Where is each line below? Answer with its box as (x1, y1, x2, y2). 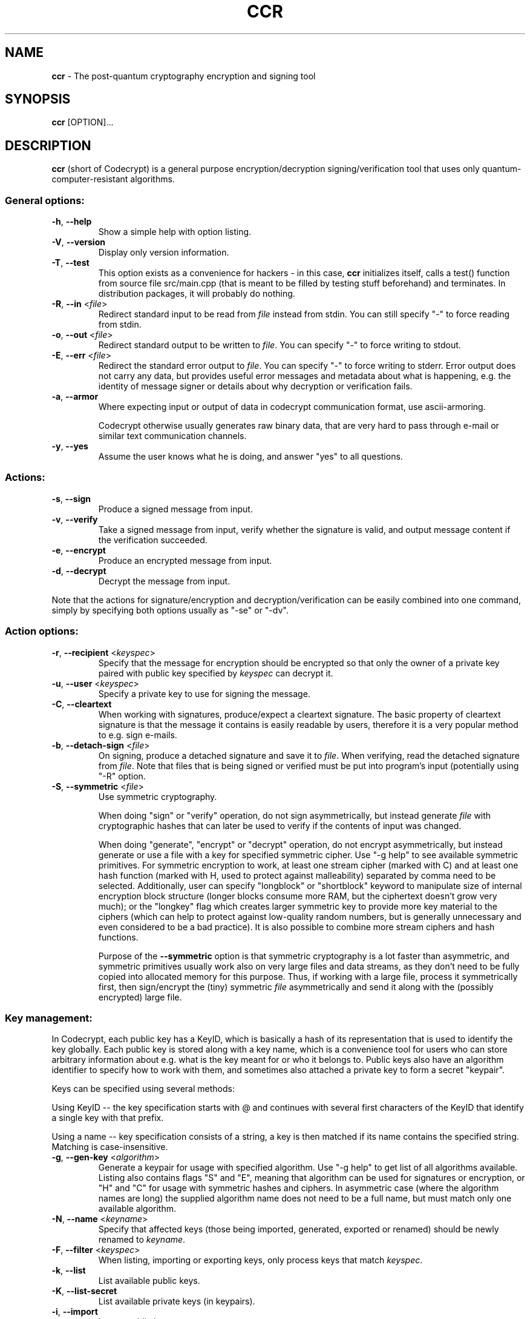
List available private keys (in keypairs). (98, 1296, 255, 1307)
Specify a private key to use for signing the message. (98, 688, 310, 699)
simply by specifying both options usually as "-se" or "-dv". (51, 604, 289, 615)
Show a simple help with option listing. (98, 226, 252, 237)
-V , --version (51, 237, 105, 248)
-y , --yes (51, 441, 88, 452)
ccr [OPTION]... (51, 117, 114, 128)
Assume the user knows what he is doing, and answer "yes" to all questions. (98, 451, 403, 462)
